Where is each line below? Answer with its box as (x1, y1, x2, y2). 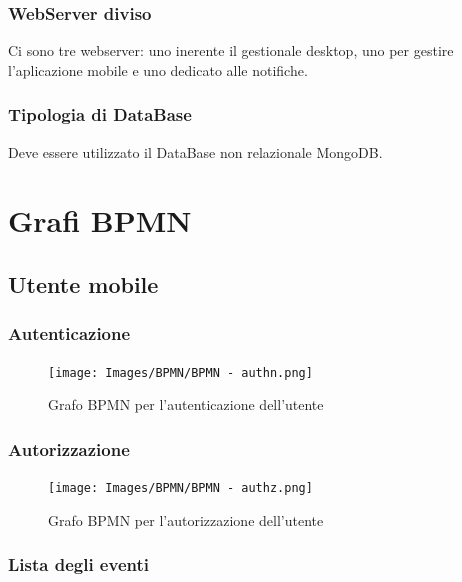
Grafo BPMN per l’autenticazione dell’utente (48, 394, 324, 415)
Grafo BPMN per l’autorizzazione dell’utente (48, 509, 324, 530)
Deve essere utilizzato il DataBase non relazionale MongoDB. (8, 141, 383, 162)
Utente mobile (8, 268, 159, 299)
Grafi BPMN (8, 200, 192, 241)
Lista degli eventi (8, 552, 149, 577)
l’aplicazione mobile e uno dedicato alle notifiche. (8, 59, 308, 80)
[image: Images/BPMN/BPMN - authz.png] (48, 481, 313, 496)
